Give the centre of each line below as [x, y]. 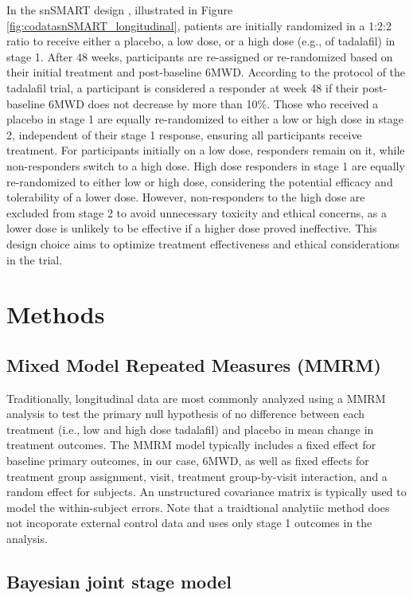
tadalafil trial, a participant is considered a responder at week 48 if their [183, 87]
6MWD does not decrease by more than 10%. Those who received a [213, 103]
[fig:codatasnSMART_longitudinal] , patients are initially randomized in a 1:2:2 [199, 25]
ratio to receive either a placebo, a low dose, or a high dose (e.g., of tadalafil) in [201, 41]
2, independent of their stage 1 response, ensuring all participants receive [184, 134]
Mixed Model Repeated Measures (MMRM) [194, 364]
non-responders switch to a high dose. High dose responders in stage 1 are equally [206, 165]
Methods [56, 314]
